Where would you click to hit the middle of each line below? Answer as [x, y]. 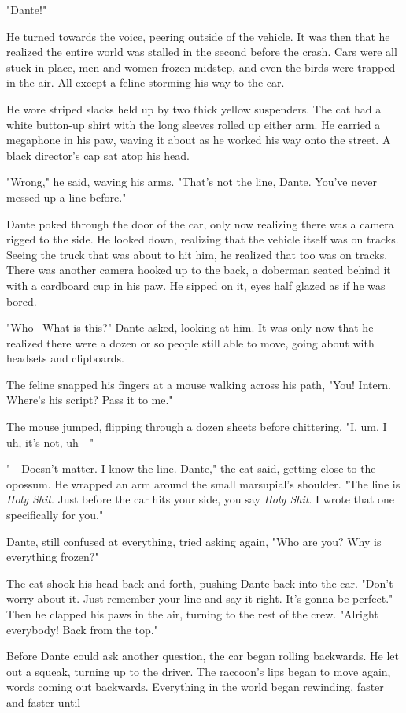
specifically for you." [55, 515]
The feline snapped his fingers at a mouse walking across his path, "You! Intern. [199, 384]
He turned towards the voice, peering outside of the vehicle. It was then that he [198, 36]
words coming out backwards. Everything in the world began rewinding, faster [195, 687]
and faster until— [49, 702]
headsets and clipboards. [66, 358]
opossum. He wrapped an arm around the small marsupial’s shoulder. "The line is [203, 483]
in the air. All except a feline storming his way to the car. [146, 82]
